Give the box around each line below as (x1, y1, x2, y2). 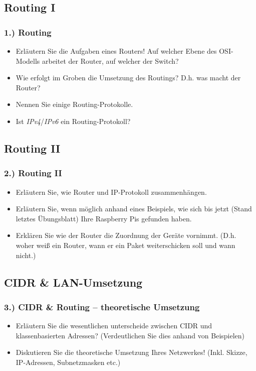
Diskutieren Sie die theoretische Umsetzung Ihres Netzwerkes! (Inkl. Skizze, (16, 347, 247, 357)
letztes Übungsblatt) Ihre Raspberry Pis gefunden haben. (16, 213, 192, 223)
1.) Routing (4, 26, 52, 38)
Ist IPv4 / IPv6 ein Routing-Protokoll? (16, 115, 131, 126)
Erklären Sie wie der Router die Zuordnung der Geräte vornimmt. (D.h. (16, 230, 236, 240)
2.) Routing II (4, 167, 62, 179)
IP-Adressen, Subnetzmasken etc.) (16, 356, 121, 367)
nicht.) (16, 250, 36, 260)
